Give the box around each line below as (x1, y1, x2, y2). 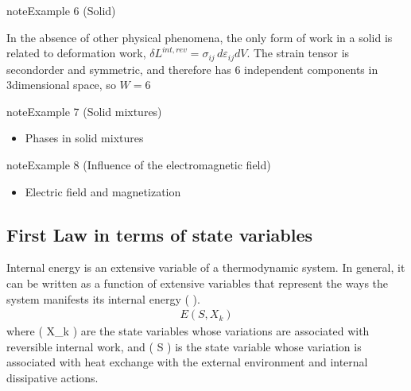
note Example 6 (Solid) (6, 2, 116, 18)
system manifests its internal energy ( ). (6, 290, 200, 307)
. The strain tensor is (246, 45, 350, 61)
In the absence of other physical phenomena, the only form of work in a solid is (6, 29, 393, 45)
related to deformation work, (6, 45, 146, 61)
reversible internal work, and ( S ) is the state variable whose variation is (6, 338, 362, 354)
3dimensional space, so (6, 76, 116, 93)
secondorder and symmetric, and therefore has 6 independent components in (6, 60, 378, 77)
